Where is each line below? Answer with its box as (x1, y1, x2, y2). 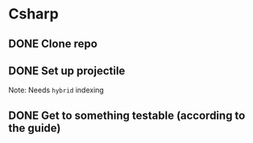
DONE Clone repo (8, 37, 98, 51)
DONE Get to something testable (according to (8, 108, 246, 122)
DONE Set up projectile (8, 63, 126, 77)
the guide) (8, 121, 61, 135)
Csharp (8, 5, 59, 23)
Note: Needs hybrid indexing (8, 85, 105, 95)
